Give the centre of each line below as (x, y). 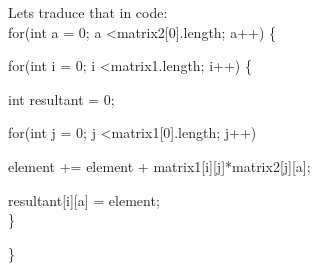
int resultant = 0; (61, 98)
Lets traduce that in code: (88, 12)
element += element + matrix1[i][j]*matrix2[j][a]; (159, 165)
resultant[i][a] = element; (84, 199)
